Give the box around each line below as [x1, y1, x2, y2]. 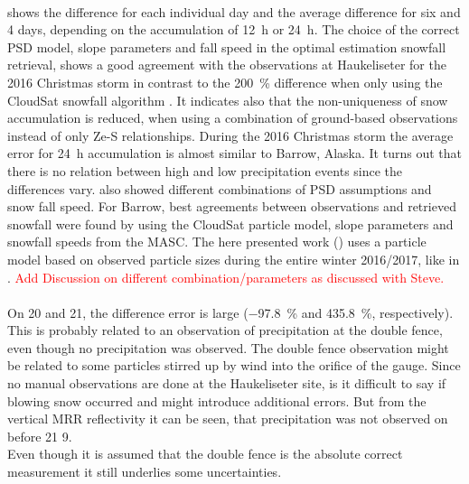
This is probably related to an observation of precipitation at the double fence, [7, 321, 443, 340]
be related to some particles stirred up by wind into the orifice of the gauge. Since [7, 356, 461, 375]
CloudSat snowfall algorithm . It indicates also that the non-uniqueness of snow [7, 90, 448, 109]
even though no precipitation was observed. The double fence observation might [7, 338, 449, 357]
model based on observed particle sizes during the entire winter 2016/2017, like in [7, 249, 460, 268]
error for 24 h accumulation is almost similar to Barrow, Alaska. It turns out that [7, 144, 462, 163]
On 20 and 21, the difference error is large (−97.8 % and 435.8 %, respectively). [7, 302, 454, 321]
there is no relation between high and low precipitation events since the [7, 161, 403, 180]
